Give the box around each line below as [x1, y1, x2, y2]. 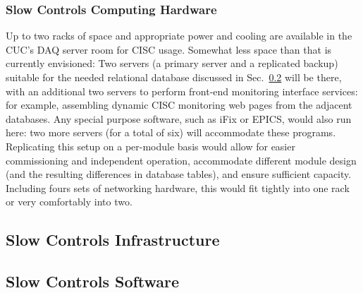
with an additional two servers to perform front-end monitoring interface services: [6, 83, 358, 98]
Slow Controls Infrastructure [6, 229, 220, 251]
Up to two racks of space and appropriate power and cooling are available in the [6, 28, 352, 43]
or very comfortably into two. [6, 194, 133, 209]
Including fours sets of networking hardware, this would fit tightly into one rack [6, 180, 350, 195]
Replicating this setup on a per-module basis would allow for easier [6, 138, 295, 153]
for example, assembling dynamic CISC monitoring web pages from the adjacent [6, 97, 352, 112]
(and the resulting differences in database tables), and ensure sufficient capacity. [6, 167, 352, 181]
